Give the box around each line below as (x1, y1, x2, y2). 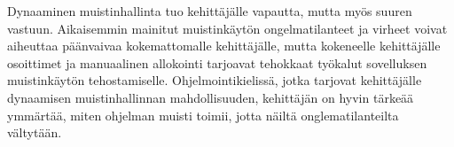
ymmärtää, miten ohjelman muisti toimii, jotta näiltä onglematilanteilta (7, 105, 399, 124)
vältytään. (7, 123, 62, 142)
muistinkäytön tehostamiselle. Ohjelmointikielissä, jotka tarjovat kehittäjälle (7, 71, 422, 89)
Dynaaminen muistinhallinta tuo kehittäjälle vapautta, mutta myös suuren (7, 2, 412, 19)
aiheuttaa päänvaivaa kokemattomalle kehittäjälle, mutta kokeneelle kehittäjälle (7, 36, 441, 55)
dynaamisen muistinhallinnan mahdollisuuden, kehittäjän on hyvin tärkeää (7, 88, 414, 106)
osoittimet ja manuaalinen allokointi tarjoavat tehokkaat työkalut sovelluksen (7, 53, 427, 72)
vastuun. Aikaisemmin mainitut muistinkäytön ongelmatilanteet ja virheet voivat (7, 19, 448, 37)
